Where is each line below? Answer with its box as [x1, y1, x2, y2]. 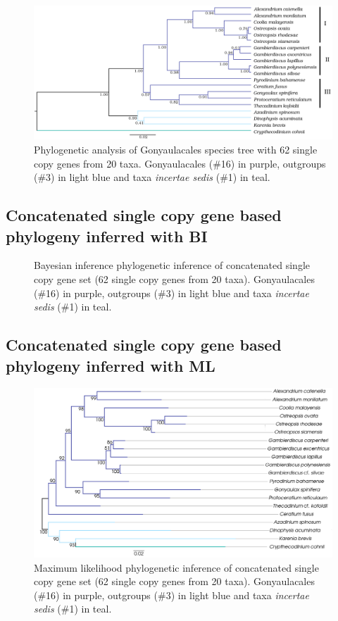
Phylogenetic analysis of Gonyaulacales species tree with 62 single [34, 142, 318, 157]
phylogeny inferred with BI [6, 225, 208, 246]
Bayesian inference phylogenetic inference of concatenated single [34, 258, 311, 272]
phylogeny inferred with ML [6, 354, 215, 376]
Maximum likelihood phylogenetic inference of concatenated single [34, 560, 319, 575]
